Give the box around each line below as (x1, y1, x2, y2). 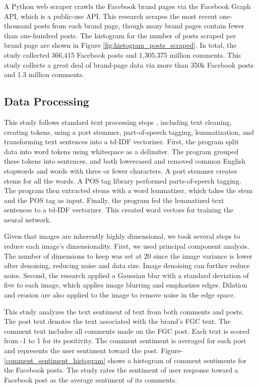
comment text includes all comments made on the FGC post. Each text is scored (4, 325, 250, 336)
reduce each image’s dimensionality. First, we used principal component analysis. (4, 241, 250, 251)
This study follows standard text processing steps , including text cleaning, (4, 116, 232, 127)
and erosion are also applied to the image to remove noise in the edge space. (4, 290, 235, 300)
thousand (4, 20, 32, 31)
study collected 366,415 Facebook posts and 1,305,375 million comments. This (4, 49, 241, 60)
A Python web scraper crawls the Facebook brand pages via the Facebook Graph (4, 1, 251, 11)
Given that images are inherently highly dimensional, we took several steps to (4, 231, 240, 241)
